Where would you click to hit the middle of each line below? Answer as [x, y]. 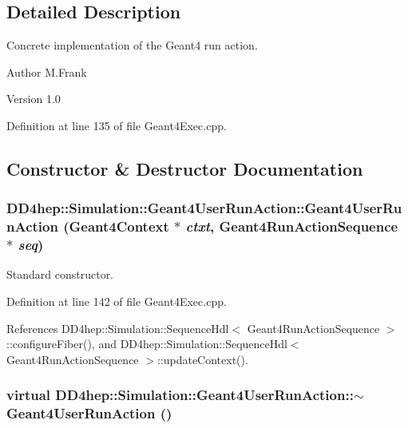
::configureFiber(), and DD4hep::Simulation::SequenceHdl [147, 344]
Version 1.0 [34, 99]
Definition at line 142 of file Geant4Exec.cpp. [117, 301]
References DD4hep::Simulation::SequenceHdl [118, 328]
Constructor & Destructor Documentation [185, 168]
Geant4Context [119, 226]
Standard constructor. [60, 274]
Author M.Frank [47, 71]
